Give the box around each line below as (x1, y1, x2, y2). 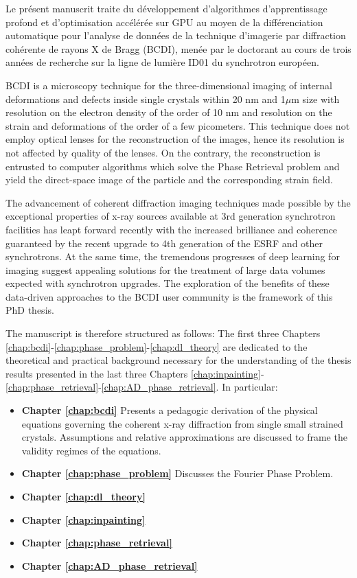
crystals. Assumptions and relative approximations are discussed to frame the (21, 430, 347, 444)
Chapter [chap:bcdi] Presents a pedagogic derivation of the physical (21, 403, 318, 417)
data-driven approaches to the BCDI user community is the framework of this (5, 289, 333, 303)
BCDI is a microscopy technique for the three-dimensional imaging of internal (5, 78, 332, 92)
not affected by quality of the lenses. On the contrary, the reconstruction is (5, 145, 321, 159)
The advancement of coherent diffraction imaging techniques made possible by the (5, 195, 351, 209)
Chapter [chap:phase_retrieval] (21, 535, 172, 550)
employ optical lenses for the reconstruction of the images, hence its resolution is (5, 132, 345, 146)
